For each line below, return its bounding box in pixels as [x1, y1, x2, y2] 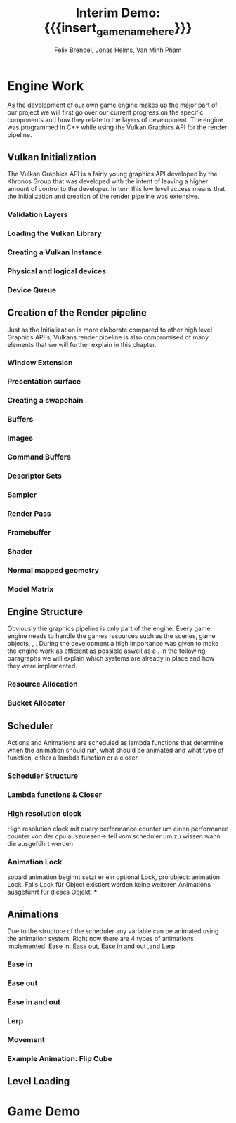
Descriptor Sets [7, 471, 62, 481]
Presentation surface [7, 377, 81, 387]
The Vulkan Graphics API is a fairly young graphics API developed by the [7, 170, 218, 178]
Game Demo [7, 1103, 81, 1119]
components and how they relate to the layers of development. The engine [7, 116, 223, 124]
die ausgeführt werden [7, 840, 74, 848]
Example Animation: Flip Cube [7, 1053, 112, 1063]
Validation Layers [7, 209, 68, 219]
